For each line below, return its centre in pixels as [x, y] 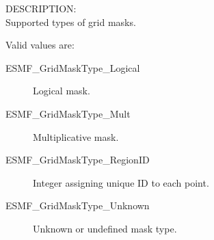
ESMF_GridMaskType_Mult [68, 113]
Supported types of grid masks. [71, 22]
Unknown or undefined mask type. [105, 228]
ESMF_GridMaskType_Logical [73, 67]
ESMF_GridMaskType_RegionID [78, 160]
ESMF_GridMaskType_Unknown [78, 205]
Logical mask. [62, 91]
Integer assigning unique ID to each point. [121, 182]
